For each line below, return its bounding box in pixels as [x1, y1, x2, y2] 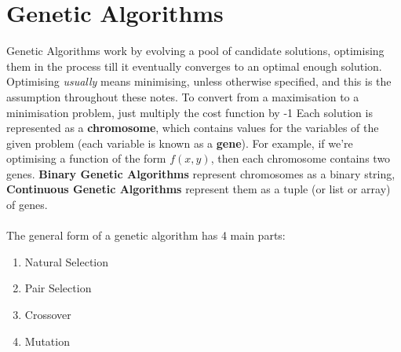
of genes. [6, 196, 48, 213]
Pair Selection [24, 280, 92, 296]
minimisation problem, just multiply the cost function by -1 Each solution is [6, 104, 373, 120]
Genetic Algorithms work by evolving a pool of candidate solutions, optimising [6, 42, 385, 59]
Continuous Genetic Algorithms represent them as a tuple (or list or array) [6, 181, 391, 197]
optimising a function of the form [6, 150, 166, 167]
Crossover [24, 306, 71, 323]
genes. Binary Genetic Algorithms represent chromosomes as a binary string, [6, 165, 396, 181]
